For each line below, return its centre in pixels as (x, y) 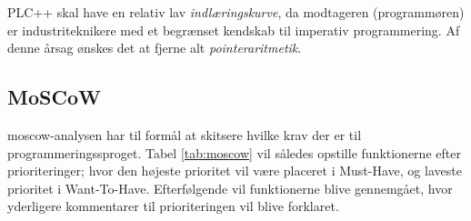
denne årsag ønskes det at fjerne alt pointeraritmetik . (155, 48)
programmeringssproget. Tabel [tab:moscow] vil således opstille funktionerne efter (234, 152)
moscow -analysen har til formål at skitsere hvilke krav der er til (185, 134)
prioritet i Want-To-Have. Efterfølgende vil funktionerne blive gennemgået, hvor (230, 188)
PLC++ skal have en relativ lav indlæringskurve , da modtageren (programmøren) (236, 12)
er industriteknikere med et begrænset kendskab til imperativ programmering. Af (234, 30)
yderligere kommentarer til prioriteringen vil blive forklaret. (173, 206)
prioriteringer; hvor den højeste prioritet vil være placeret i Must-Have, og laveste (235, 171)
